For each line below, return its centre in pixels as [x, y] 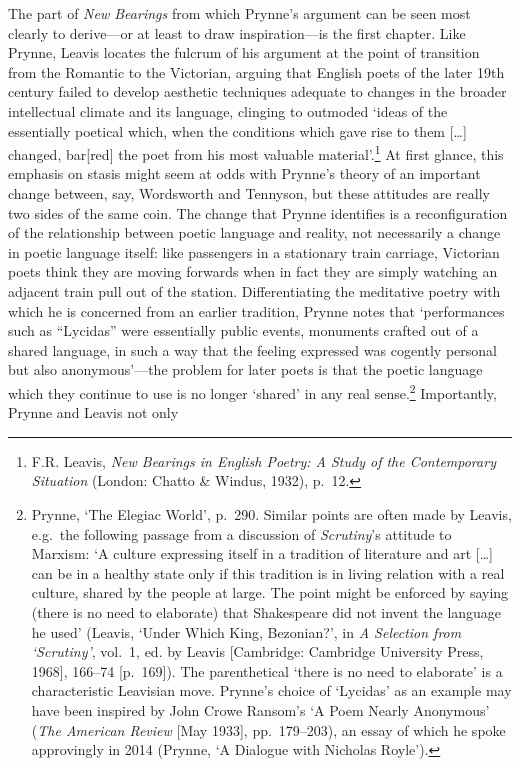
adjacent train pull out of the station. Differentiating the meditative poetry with [254, 290]
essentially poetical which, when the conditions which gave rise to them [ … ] [237, 130]
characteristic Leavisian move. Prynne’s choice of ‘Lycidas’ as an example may [271, 690]
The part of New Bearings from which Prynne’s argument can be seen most [239, 13]
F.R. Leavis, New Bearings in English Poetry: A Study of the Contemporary [263, 460]
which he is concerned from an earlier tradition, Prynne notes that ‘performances [256, 310]
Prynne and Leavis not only [93, 412]
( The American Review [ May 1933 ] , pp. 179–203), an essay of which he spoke [268, 729]
